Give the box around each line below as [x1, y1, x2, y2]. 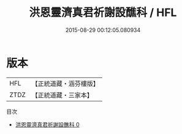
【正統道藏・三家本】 [31, 90, 94, 99]
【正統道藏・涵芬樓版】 [31, 79, 100, 88]
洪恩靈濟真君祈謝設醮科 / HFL [29, 6, 177, 20]
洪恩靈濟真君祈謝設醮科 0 [15, 120, 80, 128]
